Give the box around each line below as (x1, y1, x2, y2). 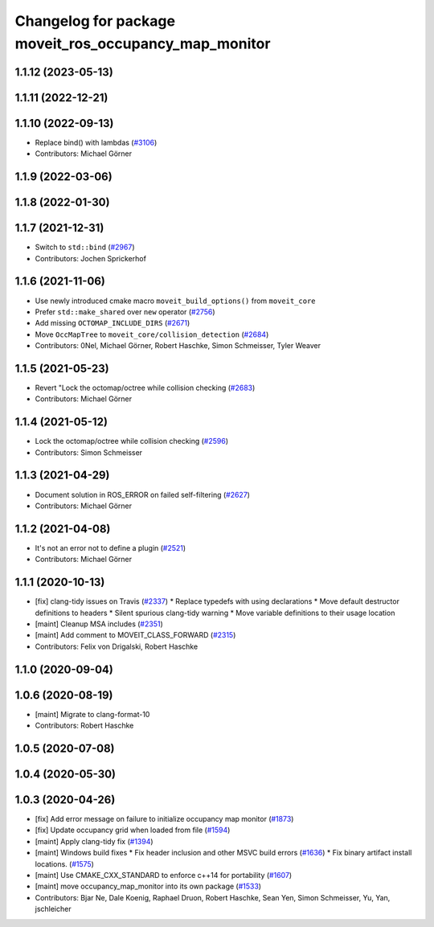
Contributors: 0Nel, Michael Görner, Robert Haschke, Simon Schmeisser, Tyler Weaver (35, 341, 321, 351)
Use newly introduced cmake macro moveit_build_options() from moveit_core (35, 296, 317, 306)
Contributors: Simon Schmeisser (35, 447, 143, 457)
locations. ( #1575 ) (35, 859, 94, 868)
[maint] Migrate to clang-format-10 (35, 709, 150, 719)
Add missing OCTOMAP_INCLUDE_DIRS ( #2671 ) (35, 318, 190, 328)
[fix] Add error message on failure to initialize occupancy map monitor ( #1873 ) (35, 814, 294, 823)
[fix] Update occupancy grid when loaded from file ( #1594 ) (35, 825, 231, 835)
